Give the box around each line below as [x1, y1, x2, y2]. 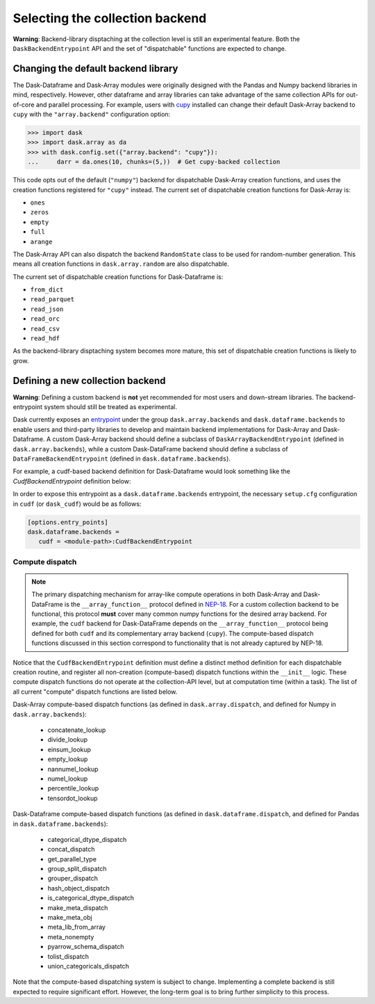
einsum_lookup [47, 745, 92, 754]
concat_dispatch [47, 845, 95, 854]
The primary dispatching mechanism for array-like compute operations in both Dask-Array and [31, 590, 302, 598]
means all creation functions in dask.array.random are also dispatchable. [12, 260, 229, 268]
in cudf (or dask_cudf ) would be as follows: [12, 500, 142, 508]
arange [30, 237, 53, 246]
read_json [30, 305, 64, 313]
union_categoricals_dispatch [47, 962, 130, 970]
